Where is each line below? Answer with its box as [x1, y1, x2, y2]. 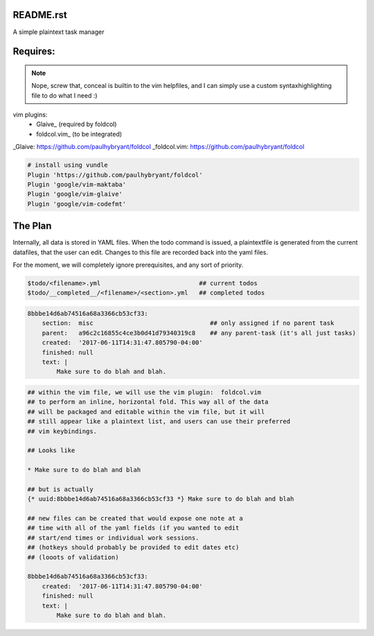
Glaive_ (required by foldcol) [36, 120, 117, 128]
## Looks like [27, 447, 75, 454]
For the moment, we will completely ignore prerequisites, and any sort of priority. [12, 260, 244, 270]
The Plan [12, 220, 52, 232]
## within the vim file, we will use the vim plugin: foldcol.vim [27, 388, 262, 396]
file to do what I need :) [31, 91, 98, 100]
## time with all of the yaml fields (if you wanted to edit [27, 524, 240, 532]
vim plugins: [12, 111, 48, 119]
